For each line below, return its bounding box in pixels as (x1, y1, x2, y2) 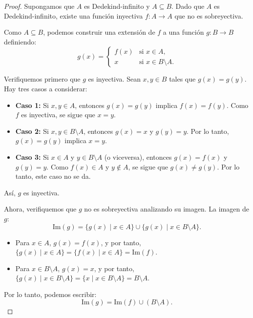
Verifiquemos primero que (4, 74, 81, 84)
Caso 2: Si (15, 126, 49, 136)
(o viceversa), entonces (104, 151, 172, 162)
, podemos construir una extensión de (43, 27, 155, 37)
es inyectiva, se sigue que (21, 109, 95, 120)
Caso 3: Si (15, 151, 49, 162)
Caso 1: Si (15, 100, 49, 110)
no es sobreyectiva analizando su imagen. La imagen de (84, 204, 249, 214)
